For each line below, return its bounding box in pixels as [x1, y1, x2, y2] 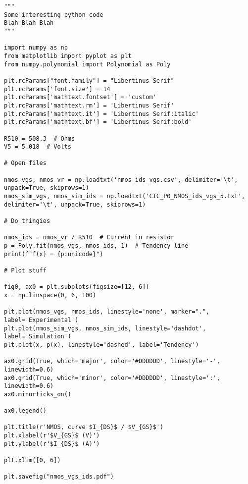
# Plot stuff [4, 267, 47, 274]
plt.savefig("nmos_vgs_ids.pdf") [4, 473, 114, 481]
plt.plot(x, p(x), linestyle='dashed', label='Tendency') [4, 341, 199, 348]
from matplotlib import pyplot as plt [4, 52, 132, 59]
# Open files [4, 160, 47, 167]
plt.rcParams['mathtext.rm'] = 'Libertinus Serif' [4, 102, 174, 109]
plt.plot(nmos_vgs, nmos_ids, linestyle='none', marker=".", [4, 308, 210, 316]
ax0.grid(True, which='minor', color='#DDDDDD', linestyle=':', [4, 374, 220, 381]
